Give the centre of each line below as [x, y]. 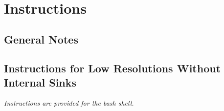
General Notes [41, 39]
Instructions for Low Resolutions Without [112, 68]
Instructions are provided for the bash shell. [69, 102]
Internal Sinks [40, 82]
